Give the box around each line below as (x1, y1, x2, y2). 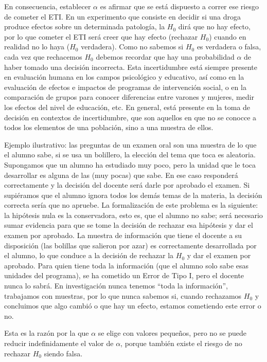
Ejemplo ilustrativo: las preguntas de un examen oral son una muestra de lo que (4, 139, 257, 150)
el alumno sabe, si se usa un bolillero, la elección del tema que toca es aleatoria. (4, 149, 256, 160)
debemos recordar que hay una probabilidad (96, 51, 235, 62)
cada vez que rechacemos (4, 51, 82, 62)
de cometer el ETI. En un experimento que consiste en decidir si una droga (4, 11, 241, 22)
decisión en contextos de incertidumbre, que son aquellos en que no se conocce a (4, 112, 257, 122)
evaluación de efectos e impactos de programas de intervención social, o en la (4, 81, 246, 92)
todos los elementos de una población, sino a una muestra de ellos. (4, 122, 213, 133)
